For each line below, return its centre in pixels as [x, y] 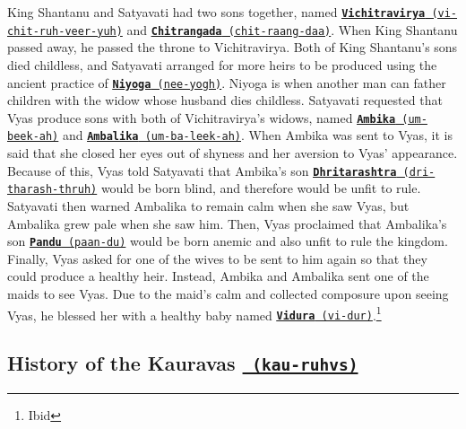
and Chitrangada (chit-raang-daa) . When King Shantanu [292, 29]
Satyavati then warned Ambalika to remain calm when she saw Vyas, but [208, 205]
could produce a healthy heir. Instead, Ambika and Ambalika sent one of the [218, 276]
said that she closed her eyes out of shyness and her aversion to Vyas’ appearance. [233, 153]
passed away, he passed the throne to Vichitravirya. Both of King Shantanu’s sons [233, 47]
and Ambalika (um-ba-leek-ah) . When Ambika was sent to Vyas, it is [257, 135]
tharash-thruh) [52, 190]
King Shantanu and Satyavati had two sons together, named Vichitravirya [216, 12]
